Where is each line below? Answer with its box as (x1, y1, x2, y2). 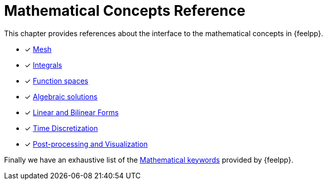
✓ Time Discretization (25, 123, 98, 133)
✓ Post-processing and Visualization (25, 139, 148, 148)
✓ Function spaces (25, 76, 88, 85)
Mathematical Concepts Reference (4, 2, 246, 19)
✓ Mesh (25, 44, 52, 54)
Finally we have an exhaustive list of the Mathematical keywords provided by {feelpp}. (4, 155, 293, 164)
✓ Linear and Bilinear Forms (25, 108, 119, 117)
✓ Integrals (25, 60, 62, 69)
